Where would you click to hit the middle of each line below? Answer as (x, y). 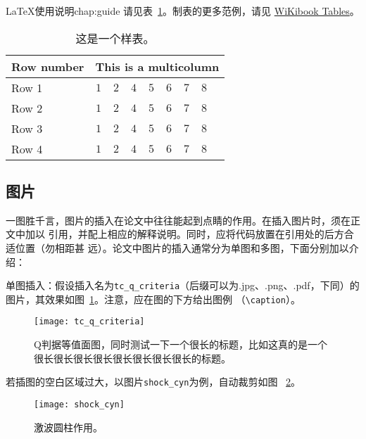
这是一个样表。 (115, 38)
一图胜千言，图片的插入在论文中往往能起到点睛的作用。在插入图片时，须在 (178, 220)
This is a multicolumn (157, 66)
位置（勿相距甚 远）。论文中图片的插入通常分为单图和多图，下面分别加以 (182, 247)
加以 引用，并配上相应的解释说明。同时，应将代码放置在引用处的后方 (184, 234)
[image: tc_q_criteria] (89, 322)
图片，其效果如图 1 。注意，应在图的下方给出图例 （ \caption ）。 (153, 299)
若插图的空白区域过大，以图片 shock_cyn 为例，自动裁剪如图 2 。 (153, 382)
